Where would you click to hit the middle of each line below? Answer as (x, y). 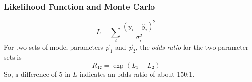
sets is (13, 57)
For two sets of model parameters (54, 47)
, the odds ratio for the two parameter (192, 47)
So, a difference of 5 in (37, 74)
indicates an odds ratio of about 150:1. (137, 74)
